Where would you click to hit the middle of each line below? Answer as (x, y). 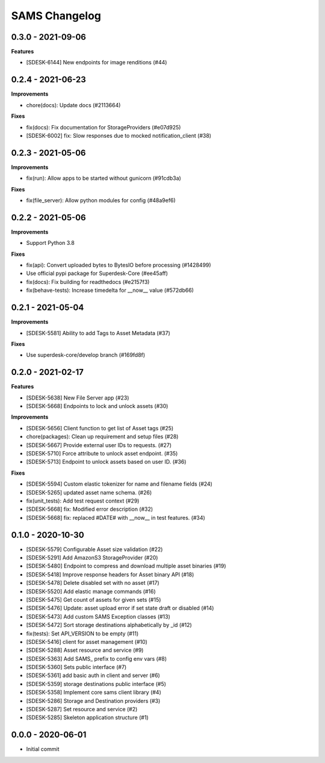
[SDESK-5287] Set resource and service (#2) (82, 709)
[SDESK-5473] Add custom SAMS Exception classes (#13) (98, 616)
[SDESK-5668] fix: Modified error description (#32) (90, 509)
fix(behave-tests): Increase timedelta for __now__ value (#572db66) (110, 290)
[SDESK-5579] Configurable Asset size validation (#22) (94, 549)
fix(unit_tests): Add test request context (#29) (83, 501)
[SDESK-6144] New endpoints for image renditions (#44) (97, 63)
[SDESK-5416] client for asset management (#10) (87, 641)
